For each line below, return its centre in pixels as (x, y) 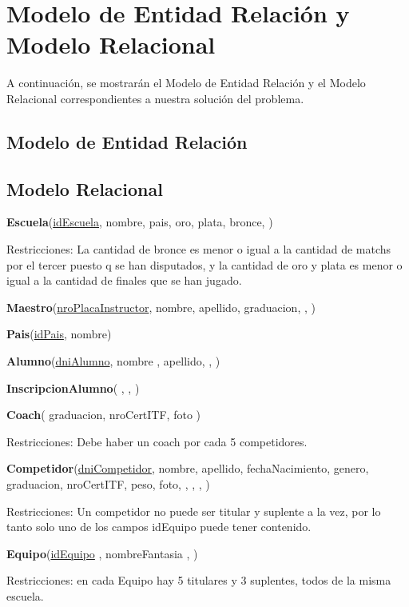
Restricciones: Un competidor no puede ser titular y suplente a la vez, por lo (194, 511)
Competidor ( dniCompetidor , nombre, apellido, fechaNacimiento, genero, (188, 468)
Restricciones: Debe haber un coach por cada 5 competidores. (157, 441)
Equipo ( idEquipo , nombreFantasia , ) (102, 553)
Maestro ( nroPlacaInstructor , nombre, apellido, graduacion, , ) (161, 307)
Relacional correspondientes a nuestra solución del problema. (155, 98)
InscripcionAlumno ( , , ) (73, 387)
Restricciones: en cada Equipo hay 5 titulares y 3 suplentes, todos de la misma (199, 580)
